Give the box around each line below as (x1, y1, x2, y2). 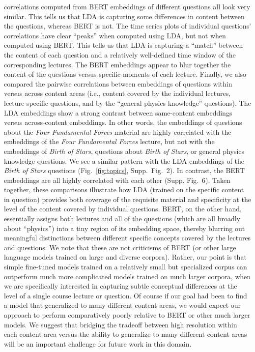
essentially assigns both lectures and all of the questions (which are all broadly (4, 213, 241, 224)
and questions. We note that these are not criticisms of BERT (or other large (4, 242, 236, 252)
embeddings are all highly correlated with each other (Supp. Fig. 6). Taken (4, 175, 230, 185)
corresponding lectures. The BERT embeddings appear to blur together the (4, 59, 231, 69)
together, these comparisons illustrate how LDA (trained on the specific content (4, 184, 244, 195)
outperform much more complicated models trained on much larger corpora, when (4, 271, 251, 281)
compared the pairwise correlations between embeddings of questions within (4, 78, 232, 88)
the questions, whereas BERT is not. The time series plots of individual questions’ (4, 21, 252, 31)
